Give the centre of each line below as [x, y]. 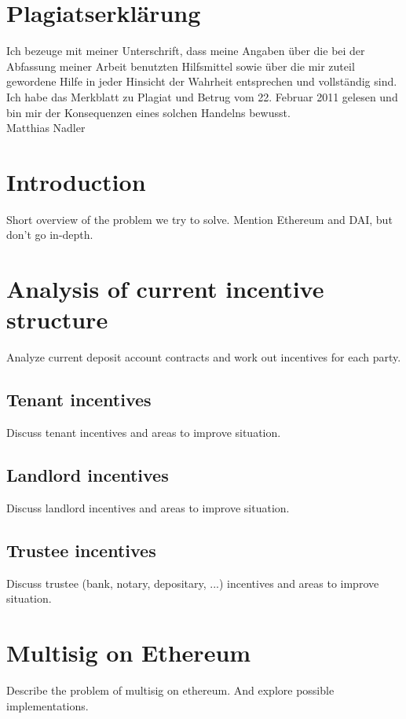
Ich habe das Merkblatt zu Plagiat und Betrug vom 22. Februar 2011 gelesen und [202, 96]
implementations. [48, 705]
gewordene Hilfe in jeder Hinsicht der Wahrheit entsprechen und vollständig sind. [202, 81]
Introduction [76, 181]
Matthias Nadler [46, 128]
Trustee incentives [81, 550]
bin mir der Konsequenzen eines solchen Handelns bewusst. [148, 112]
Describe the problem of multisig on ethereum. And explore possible [170, 690]
